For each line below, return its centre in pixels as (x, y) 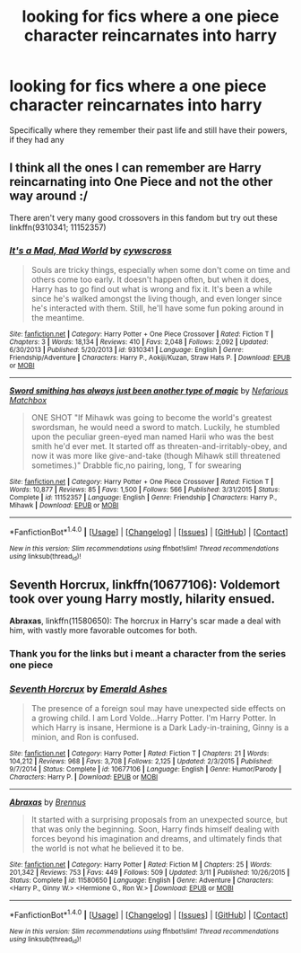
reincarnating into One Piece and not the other (141, 182)
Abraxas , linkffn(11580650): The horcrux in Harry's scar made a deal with (145, 621)
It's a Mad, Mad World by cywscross (90, 251)
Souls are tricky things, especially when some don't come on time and (161, 270)
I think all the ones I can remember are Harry (135, 168)
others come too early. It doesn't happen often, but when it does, (151, 279)
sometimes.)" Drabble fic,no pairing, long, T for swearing (136, 465)
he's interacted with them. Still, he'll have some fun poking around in (158, 308)
